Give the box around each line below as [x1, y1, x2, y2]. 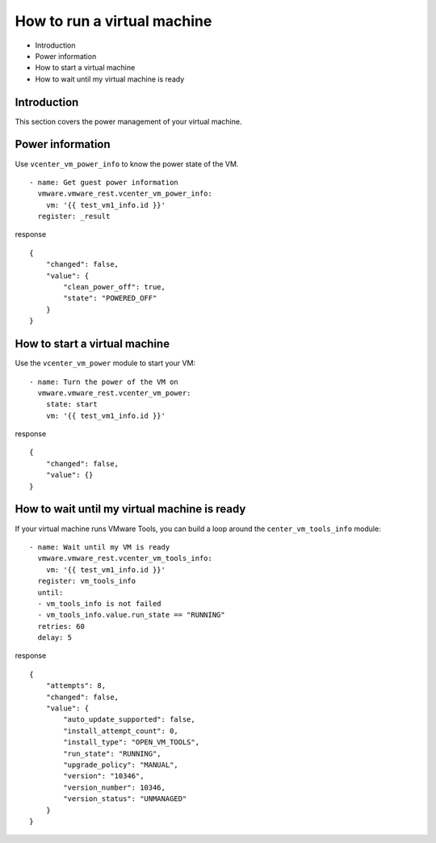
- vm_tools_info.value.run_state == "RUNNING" [37, 610, 225, 620]
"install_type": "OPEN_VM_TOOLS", [63, 738, 200, 747]
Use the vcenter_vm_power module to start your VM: [15, 358, 196, 368]
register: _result [37, 212, 111, 221]
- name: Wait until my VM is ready [29, 542, 170, 551]
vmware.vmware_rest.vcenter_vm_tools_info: [37, 554, 213, 563]
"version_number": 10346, [63, 782, 166, 792]
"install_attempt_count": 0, [63, 726, 179, 736]
